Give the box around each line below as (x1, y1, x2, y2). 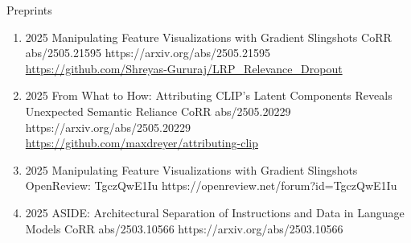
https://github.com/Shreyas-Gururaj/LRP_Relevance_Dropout (25, 60, 343, 76)
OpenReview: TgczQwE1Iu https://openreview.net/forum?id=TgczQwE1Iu (25, 177, 397, 194)
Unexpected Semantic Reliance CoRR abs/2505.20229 (25, 102, 291, 119)
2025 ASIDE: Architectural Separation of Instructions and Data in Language (25, 204, 405, 220)
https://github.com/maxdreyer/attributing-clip (25, 134, 258, 151)
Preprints (6, 2, 52, 18)
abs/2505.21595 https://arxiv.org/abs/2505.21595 (25, 44, 270, 61)
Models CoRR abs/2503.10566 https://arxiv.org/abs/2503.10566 (25, 220, 343, 237)
